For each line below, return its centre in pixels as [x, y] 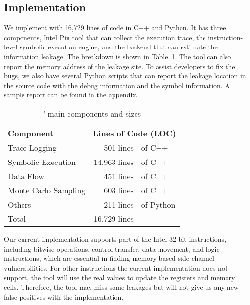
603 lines [119, 190]
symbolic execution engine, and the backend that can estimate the [118, 47]
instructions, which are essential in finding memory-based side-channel [109, 258]
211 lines [119, 204]
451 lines [119, 176]
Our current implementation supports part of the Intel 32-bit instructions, [115, 239]
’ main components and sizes [92, 113]
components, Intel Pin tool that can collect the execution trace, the [105, 37]
